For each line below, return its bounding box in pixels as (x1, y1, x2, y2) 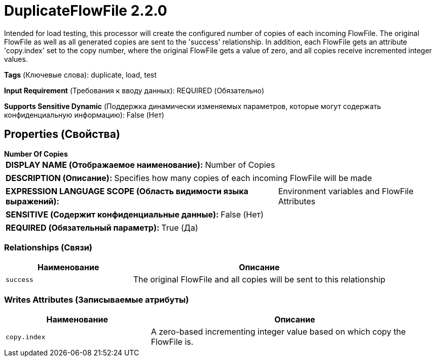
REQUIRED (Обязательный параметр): (6, 222, 160, 233)
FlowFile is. (151, 337, 194, 347)
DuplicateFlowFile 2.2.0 (4, 2, 167, 19)
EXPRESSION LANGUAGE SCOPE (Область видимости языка (6, 186, 248, 196)
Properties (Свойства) (4, 128, 120, 141)
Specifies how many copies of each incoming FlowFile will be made (114, 172, 372, 183)
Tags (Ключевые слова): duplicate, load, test (4, 70, 157, 79)
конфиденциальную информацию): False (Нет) (4, 110, 164, 119)
